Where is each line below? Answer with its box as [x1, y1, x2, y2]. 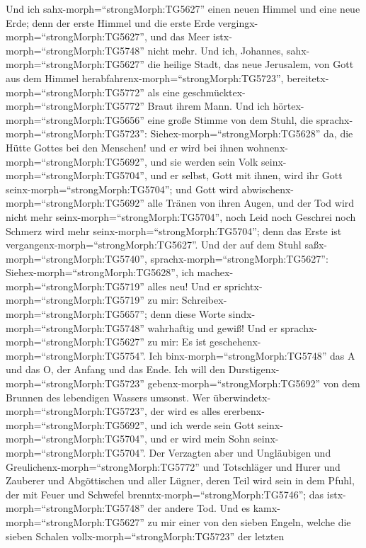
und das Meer [150, 29, 210, 44]
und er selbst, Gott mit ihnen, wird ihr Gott [150, 168, 343, 183]
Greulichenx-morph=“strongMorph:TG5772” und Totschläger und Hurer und [6, 459, 341, 474]
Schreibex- [181, 292, 227, 307]
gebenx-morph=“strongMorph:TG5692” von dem [147, 376, 360, 391]
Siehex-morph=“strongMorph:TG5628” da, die [150, 126, 353, 141]
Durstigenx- [228, 362, 280, 377]
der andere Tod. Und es [147, 501, 251, 515]
